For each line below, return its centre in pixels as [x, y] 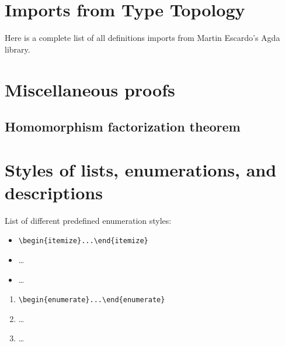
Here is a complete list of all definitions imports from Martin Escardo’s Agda [142, 38]
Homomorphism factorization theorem [123, 127]
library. [18, 49]
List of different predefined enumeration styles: [88, 220]
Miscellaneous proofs [90, 89]
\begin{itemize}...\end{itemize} [83, 241]
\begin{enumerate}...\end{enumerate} [92, 300]
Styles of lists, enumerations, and [141, 169]
